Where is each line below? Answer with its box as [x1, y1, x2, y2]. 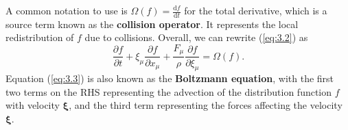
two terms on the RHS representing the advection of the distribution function [5, 84, 332, 99]
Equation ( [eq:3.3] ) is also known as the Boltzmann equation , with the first [5, 71, 334, 86]
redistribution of [5, 30, 74, 44]
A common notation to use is [5, 3, 128, 17]
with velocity [5, 98, 60, 112]
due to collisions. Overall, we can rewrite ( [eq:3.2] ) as [84, 30, 308, 44]
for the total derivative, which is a [184, 3, 327, 17]
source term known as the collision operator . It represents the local [5, 16, 299, 31]
